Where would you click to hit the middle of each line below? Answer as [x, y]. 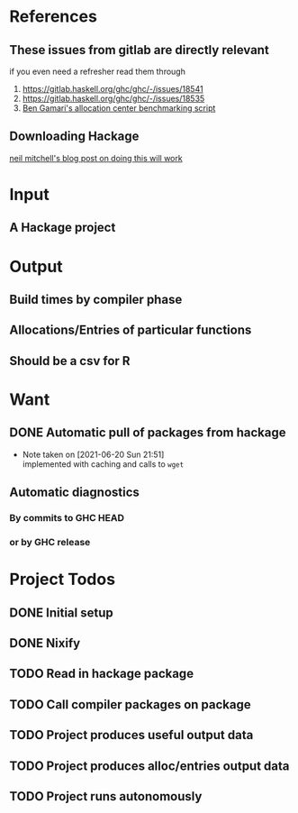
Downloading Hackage [74, 137]
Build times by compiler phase [96, 299]
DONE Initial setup [62, 612]
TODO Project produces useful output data [131, 735]
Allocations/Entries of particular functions [131, 330]
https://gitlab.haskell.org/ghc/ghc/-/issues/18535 [113, 98]
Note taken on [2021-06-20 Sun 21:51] [93, 454]
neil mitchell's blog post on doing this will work [96, 158]
